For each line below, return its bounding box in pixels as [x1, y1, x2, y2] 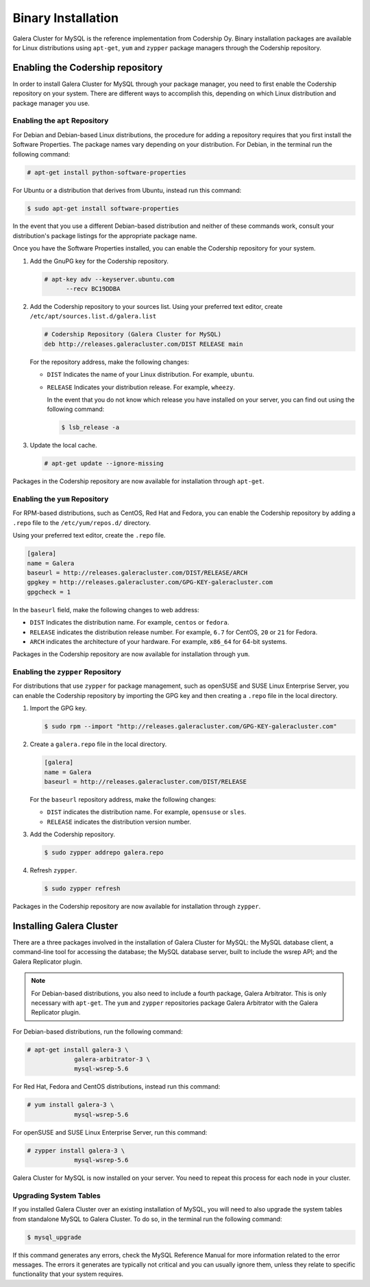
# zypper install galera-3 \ [27, 1146, 125, 1155]
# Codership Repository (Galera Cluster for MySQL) [44, 330, 222, 338]
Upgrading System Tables [12, 1191, 101, 1201]
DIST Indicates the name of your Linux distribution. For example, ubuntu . [47, 371, 255, 379]
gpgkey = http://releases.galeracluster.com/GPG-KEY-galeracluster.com [27, 579, 273, 586]
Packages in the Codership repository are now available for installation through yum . [12, 650, 250, 658]
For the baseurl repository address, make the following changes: [29, 795, 217, 803]
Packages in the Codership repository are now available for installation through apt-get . [12, 477, 264, 485]
